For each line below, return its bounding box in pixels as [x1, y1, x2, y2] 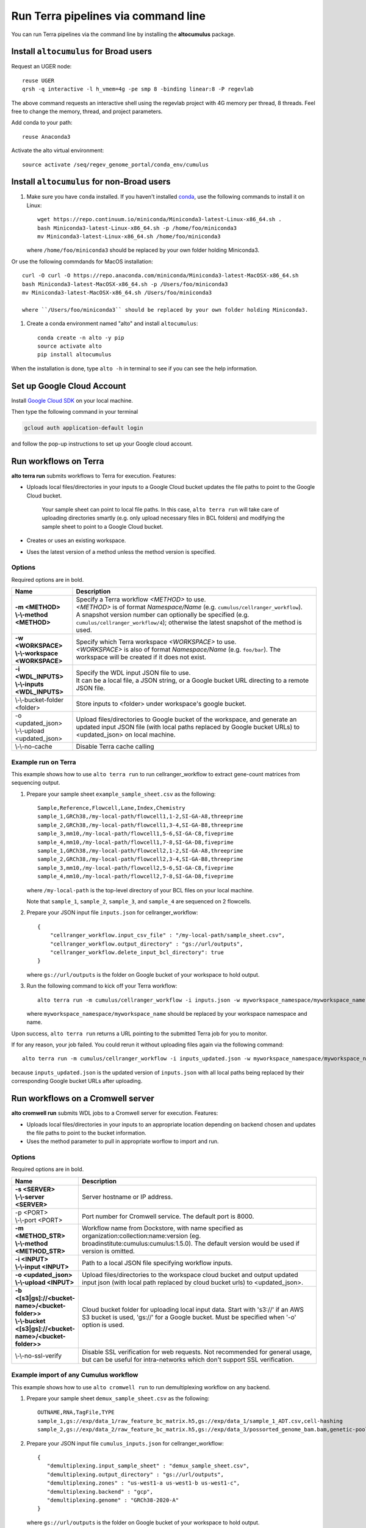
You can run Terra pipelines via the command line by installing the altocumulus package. [11, 31, 235, 38]
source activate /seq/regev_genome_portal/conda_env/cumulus [22, 161, 209, 168]
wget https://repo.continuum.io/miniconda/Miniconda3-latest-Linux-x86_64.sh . [37, 216, 282, 223]
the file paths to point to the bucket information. [26, 1129, 146, 1136]
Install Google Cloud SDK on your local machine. [11, 397, 134, 404]
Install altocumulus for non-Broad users [11, 177, 171, 187]
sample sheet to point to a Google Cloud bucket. [41, 523, 163, 530]
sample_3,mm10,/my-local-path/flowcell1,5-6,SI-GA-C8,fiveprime [37, 830, 234, 837]
